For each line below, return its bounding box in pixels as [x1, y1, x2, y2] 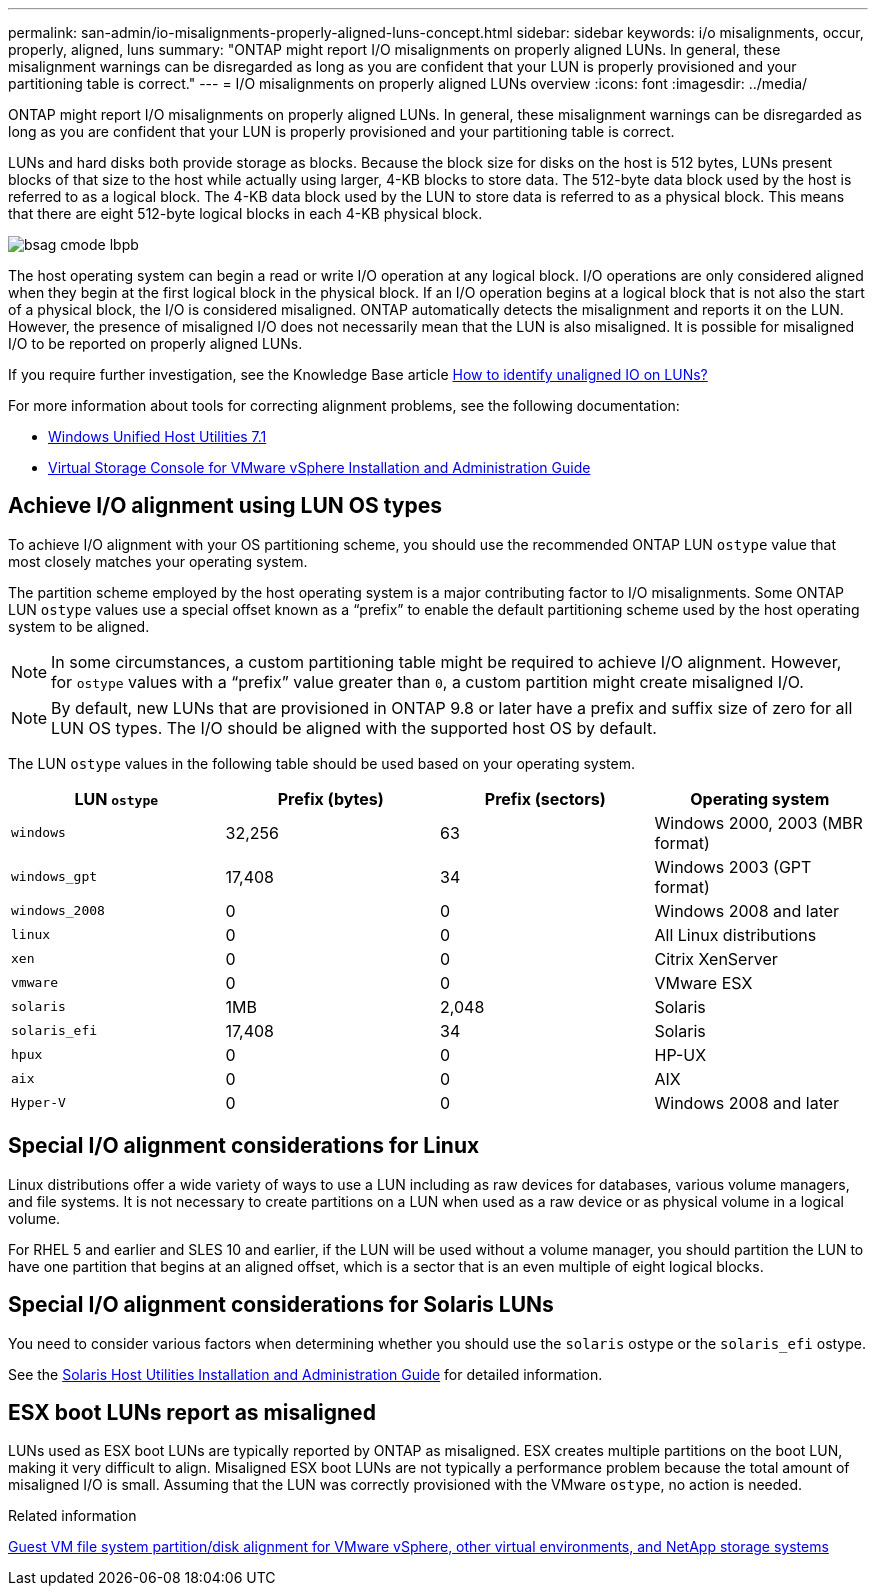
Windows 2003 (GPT [654, 856, 812, 877]
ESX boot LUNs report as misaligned [8, 1399, 376, 1425]
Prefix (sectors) [484, 788, 606, 809]
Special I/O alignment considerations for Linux [8, 1133, 480, 1159]
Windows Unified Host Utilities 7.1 [48, 428, 267, 445]
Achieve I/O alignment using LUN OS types [8, 493, 442, 519]
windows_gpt [11, 869, 98, 885]
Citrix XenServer [654, 948, 778, 969]
